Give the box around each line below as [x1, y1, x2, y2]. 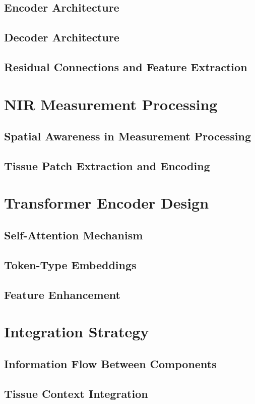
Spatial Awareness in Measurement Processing [4, 128, 251, 144]
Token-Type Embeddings [4, 257, 137, 272]
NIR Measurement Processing [4, 93, 218, 114]
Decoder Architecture [4, 29, 119, 45]
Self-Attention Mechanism [4, 227, 143, 243]
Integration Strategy [4, 321, 149, 342]
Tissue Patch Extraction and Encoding [4, 158, 210, 173]
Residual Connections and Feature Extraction [4, 59, 247, 74]
